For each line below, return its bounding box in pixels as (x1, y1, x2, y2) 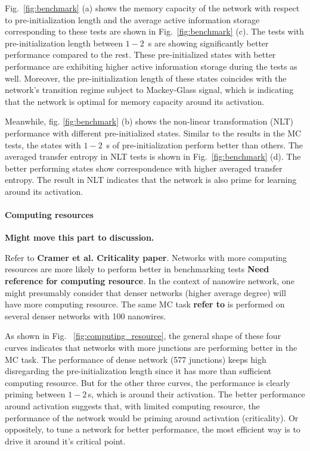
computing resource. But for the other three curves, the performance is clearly (5, 376, 290, 388)
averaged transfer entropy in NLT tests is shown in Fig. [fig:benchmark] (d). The (5, 150, 301, 163)
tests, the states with (5, 138, 81, 151)
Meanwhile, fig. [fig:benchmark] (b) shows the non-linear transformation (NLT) (5, 115, 294, 127)
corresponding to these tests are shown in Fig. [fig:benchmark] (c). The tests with (5, 25, 304, 38)
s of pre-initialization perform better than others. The (106, 138, 303, 151)
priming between (5, 388, 66, 400)
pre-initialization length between (5, 36, 123, 49)
